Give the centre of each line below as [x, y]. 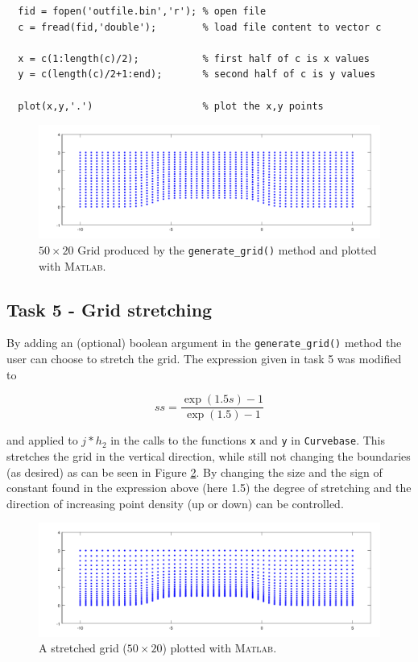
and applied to [42, 440]
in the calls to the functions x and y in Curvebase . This [248, 440]
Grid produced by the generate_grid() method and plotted [227, 249]
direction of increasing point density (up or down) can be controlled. [175, 503]
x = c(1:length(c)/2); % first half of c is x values [194, 58]
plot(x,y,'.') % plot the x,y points [171, 106]
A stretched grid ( [83, 648]
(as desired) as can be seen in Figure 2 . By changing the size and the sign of [195, 472]
